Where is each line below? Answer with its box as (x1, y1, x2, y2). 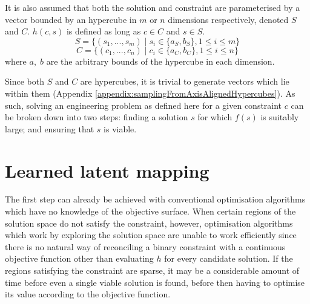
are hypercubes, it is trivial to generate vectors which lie (80, 75, 289, 88)
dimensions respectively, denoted (168, 13, 289, 25)
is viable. (104, 122, 137, 135)
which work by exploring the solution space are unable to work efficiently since (5, 228, 297, 241)
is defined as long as (66, 25, 141, 37)
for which (197, 111, 232, 123)
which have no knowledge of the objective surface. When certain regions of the (5, 205, 296, 218)
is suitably (260, 111, 299, 123)
